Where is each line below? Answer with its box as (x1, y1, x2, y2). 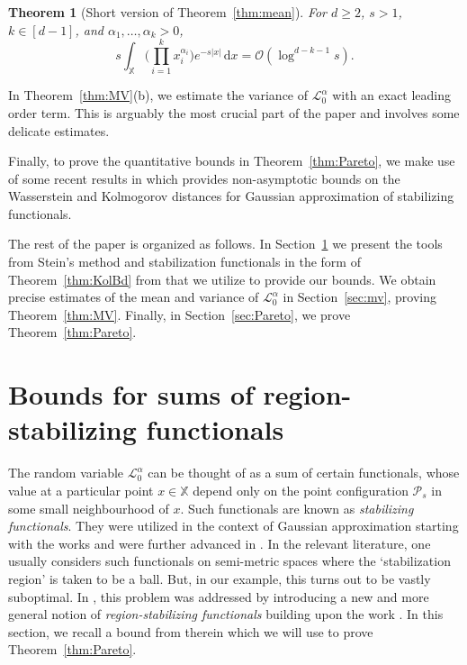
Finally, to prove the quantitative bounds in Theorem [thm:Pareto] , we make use (8, 151, 455, 170)
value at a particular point (8, 480, 154, 499)
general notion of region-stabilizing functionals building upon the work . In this (8, 605, 444, 624)
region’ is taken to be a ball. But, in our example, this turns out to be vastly (8, 569, 431, 588)
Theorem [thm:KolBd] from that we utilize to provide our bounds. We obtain (8, 269, 436, 288)
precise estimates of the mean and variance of (8, 287, 259, 306)
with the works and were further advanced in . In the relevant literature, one (8, 533, 431, 552)
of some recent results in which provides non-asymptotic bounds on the (8, 169, 400, 187)
